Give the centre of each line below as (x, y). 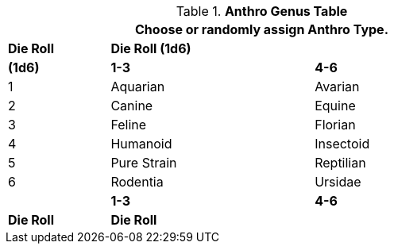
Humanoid (141, 144)
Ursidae (338, 182)
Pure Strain (144, 163)
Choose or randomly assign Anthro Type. (262, 29)
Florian (335, 125)
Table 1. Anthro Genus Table (262, 11)
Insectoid (342, 144)
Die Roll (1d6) (151, 48)
